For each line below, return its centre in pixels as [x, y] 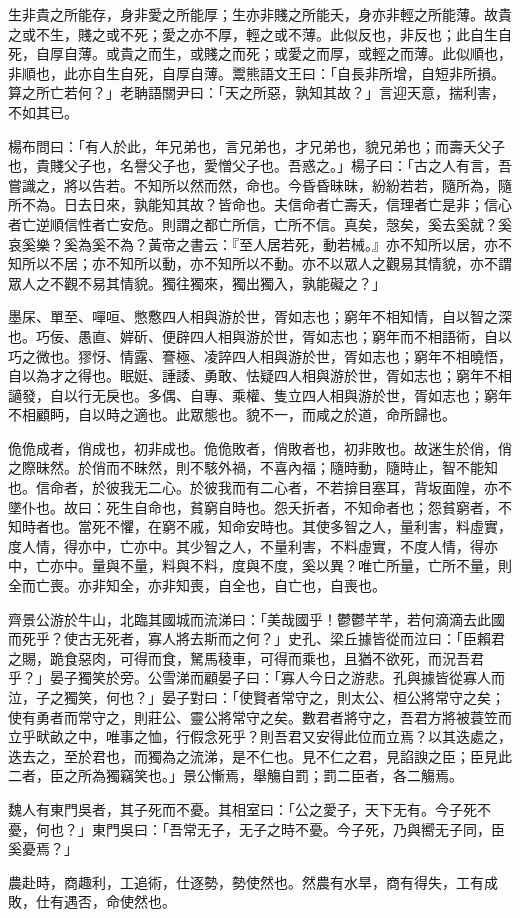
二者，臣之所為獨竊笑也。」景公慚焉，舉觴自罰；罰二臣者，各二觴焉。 [235, 775]
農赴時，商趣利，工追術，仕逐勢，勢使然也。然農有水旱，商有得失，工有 [246, 881]
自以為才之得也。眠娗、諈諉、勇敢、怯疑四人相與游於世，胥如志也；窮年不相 [260, 375]
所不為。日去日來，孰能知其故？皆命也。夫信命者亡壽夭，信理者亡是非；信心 [260, 204]
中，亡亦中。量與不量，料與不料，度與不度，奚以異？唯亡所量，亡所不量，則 [260, 565]
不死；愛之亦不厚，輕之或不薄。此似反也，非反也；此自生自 [315, 33]
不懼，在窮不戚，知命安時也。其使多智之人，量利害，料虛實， [308, 526]
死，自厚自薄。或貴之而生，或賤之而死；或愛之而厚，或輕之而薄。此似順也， [260, 53]
